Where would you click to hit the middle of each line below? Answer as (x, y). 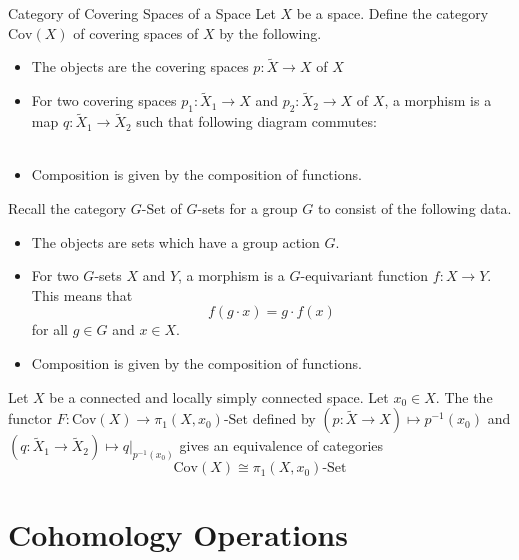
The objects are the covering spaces (140, 66)
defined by (284, 418)
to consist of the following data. (414, 208)
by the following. (270, 32)
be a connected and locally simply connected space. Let (219, 396)
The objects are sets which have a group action (175, 241)
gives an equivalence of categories (281, 445)
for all (50, 329)
